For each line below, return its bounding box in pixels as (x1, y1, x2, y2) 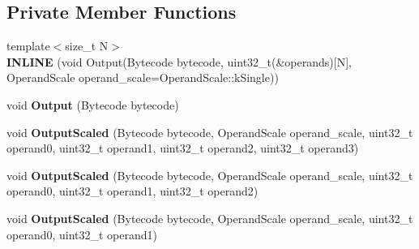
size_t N (65, 37, 109, 54)
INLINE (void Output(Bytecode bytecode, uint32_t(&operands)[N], (6, 53, 352, 70)
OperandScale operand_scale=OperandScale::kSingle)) (6, 69, 279, 86)
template (6, 37, 50, 54)
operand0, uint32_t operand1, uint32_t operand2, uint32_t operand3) (6, 140, 359, 157)
